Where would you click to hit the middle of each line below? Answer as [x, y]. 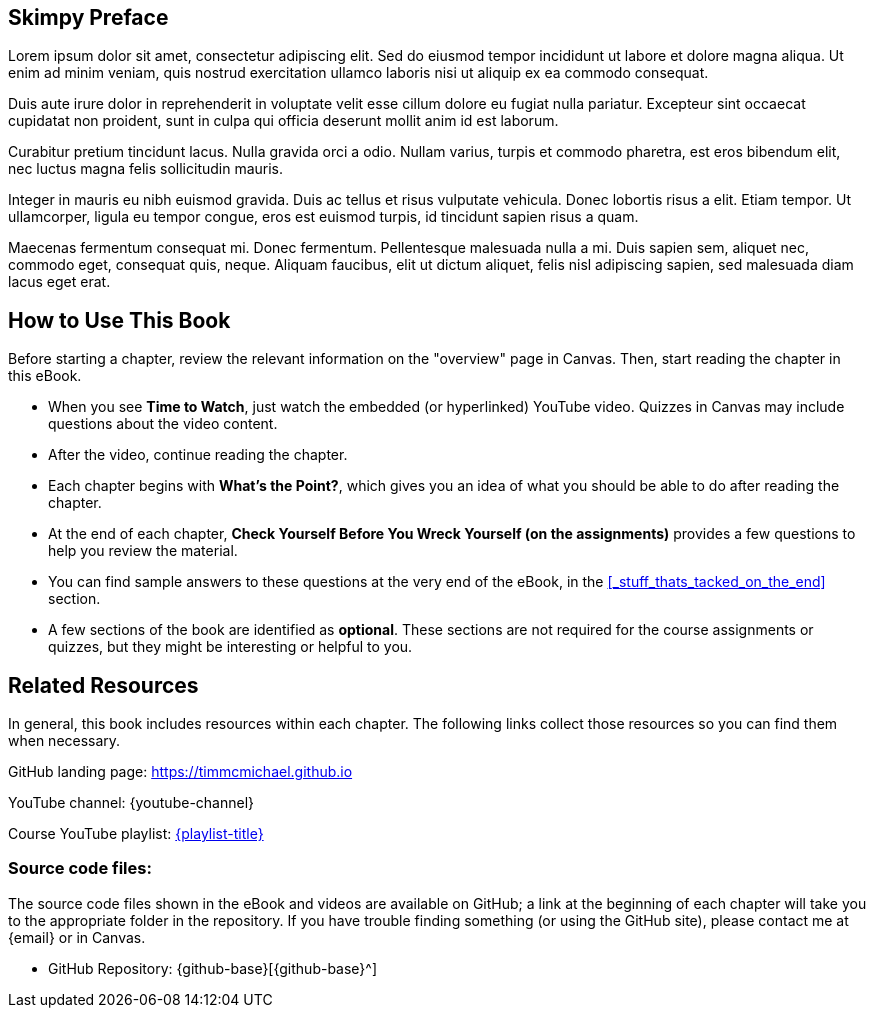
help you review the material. [143, 551]
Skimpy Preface [88, 17]
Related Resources [103, 685]
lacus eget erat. [59, 282]
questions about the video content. [163, 424]
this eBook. [45, 376]
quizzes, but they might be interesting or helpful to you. [230, 647]
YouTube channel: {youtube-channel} [131, 803]
